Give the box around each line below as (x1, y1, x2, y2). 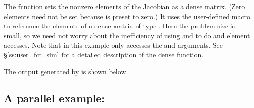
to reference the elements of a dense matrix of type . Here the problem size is (4, 21, 235, 31)
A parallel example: (4, 90, 105, 105)
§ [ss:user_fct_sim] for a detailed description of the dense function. (4, 49, 204, 59)
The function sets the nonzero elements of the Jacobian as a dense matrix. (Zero (4, 1, 245, 11)
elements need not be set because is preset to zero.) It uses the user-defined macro (4, 11, 251, 21)
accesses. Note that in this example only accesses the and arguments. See (4, 40, 223, 50)
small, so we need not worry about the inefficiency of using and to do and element (4, 30, 250, 40)
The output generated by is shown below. (4, 66, 128, 76)
